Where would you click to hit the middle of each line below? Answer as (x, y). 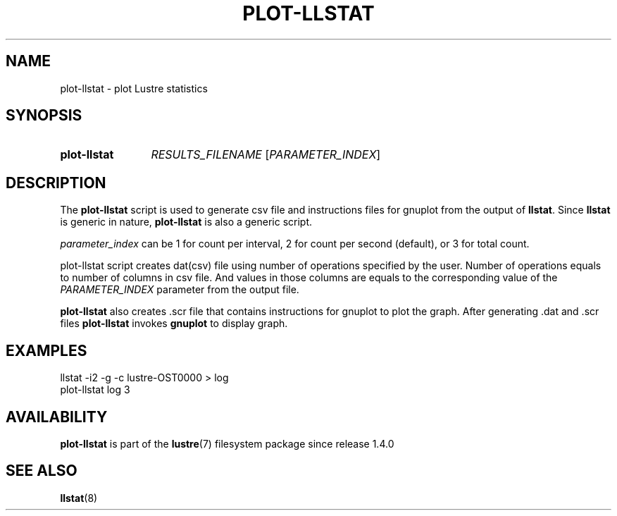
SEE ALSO (42, 471)
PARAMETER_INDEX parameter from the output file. (180, 290)
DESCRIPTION (56, 183)
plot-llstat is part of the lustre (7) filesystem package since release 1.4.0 (227, 443)
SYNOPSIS (44, 116)
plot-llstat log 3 (95, 390)
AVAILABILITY (57, 417)
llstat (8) (79, 498)
